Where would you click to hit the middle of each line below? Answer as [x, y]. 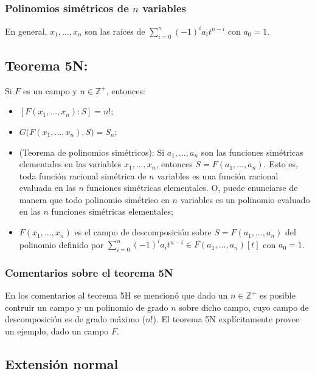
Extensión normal [62, 363]
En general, [26, 31]
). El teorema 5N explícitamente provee [226, 319]
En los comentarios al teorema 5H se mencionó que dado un [116, 295]
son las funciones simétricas [252, 152]
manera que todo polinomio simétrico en [94, 199]
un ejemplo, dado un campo [57, 331]
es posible [277, 295]
